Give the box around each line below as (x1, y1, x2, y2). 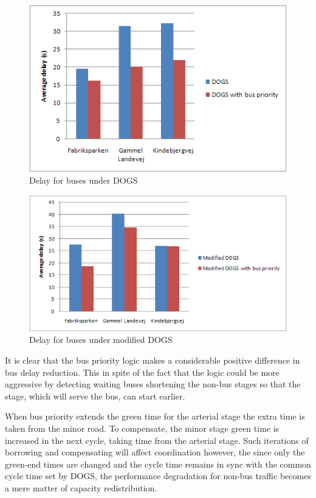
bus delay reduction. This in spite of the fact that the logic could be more (5, 365, 280, 378)
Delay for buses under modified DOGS (29, 333, 173, 346)
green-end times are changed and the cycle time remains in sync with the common (5, 457, 311, 470)
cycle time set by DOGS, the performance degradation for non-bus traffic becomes (5, 469, 311, 482)
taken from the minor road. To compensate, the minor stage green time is (5, 421, 280, 434)
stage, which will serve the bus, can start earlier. (5, 389, 185, 402)
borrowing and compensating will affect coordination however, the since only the (5, 446, 305, 458)
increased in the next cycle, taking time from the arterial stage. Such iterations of (5, 434, 309, 446)
